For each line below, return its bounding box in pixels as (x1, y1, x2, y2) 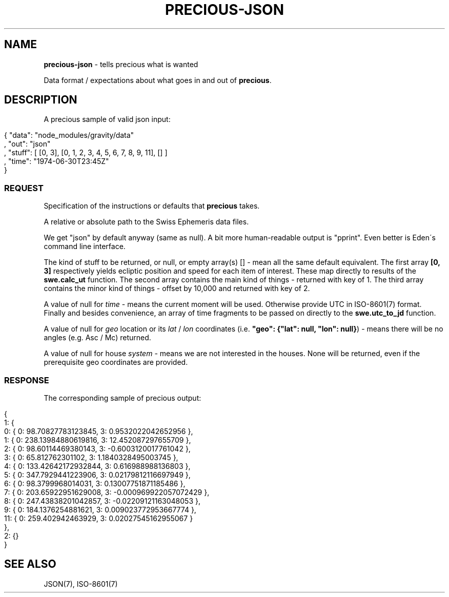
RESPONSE (4, 375, 49, 385)
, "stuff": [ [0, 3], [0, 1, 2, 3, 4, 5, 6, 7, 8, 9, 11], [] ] (4, 148, 168, 157)
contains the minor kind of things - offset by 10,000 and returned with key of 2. (44, 284, 310, 293)
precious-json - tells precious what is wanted (44, 59, 198, 69)
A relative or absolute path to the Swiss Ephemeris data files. (44, 217, 249, 227)
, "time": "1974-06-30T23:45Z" (4, 157, 109, 166)
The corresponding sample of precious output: (44, 393, 201, 402)
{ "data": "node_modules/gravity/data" (4, 131, 134, 140)
